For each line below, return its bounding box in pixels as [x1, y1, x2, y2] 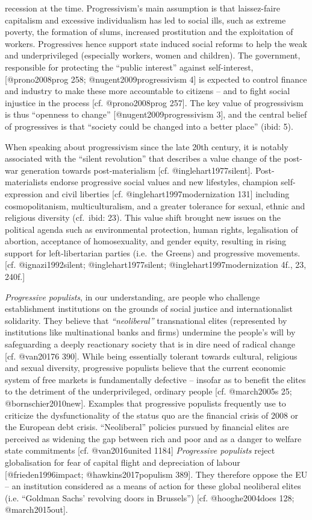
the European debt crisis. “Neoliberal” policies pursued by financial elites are [5, 420, 289, 433]
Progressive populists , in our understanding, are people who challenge [5, 290, 260, 303]
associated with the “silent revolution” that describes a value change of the [5, 152, 281, 165]
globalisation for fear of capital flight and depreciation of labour [5, 455, 240, 468]
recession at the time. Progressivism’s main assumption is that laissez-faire [5, 2, 280, 14]
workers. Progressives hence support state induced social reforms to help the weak [5, 37, 307, 49]
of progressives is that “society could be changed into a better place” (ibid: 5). [5, 119, 293, 132]
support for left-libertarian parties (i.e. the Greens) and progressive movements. [5, 246, 301, 259]
